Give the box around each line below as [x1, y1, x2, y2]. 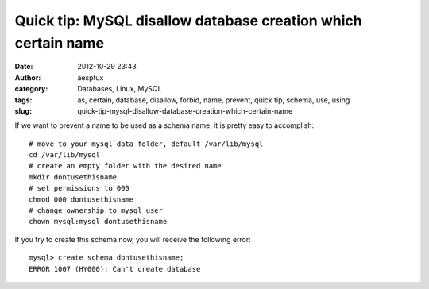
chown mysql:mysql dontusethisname [29, 217, 168, 226]
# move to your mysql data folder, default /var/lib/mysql [29, 139, 264, 148]
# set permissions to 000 [29, 183, 130, 193]
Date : [14, 62, 33, 71]
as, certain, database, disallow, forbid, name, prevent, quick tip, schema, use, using [77, 95, 350, 105]
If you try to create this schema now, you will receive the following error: [14, 234, 252, 244]
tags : [14, 95, 33, 105]
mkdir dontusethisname [29, 172, 118, 182]
